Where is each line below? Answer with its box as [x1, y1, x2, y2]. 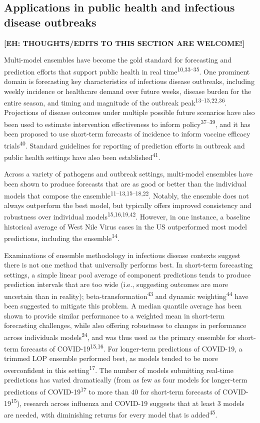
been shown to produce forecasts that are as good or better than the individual [4, 178, 247, 188]
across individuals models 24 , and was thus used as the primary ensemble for [4, 330, 236, 342]
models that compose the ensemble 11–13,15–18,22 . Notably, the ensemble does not [4, 188, 249, 200]
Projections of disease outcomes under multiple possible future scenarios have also [4, 107, 255, 117]
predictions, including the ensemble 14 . [4, 231, 119, 243]
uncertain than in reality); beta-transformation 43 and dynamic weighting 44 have [4, 289, 248, 301]
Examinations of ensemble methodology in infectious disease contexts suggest [4, 249, 240, 260]
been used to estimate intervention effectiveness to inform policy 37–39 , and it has [4, 117, 250, 129]
